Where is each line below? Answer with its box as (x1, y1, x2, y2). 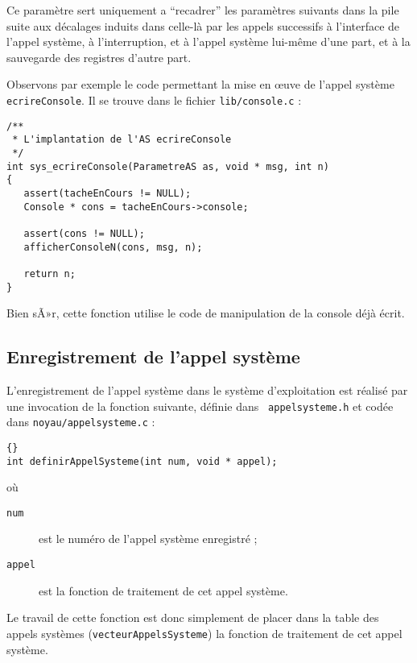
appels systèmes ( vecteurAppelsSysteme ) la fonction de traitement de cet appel (6, 624, 403, 641)
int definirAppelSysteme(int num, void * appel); (6, 455, 278, 467)
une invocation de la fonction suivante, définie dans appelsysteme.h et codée (6, 397, 394, 414)
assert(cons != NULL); (23, 227, 145, 239)
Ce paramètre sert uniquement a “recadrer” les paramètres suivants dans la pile (6, 2, 399, 18)
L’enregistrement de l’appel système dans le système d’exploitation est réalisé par (6, 381, 408, 398)
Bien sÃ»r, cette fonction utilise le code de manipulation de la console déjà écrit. (6, 305, 405, 321)
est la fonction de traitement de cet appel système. (39, 582, 288, 599)
